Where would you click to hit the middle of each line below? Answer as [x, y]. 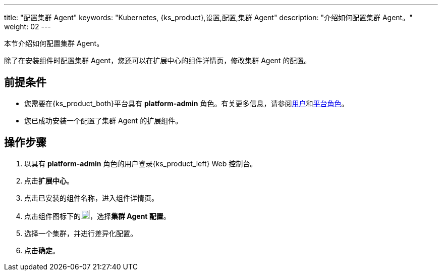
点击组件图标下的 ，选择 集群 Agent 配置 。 [97, 216]
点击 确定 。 [42, 250]
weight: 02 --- [27, 27]
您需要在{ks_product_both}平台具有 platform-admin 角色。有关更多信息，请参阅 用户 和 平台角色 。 [186, 103]
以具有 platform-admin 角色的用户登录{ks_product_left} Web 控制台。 [141, 163]
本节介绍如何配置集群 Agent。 [54, 43]
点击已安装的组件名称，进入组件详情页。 [91, 198]
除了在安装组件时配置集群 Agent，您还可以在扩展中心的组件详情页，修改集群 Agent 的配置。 [158, 60]
